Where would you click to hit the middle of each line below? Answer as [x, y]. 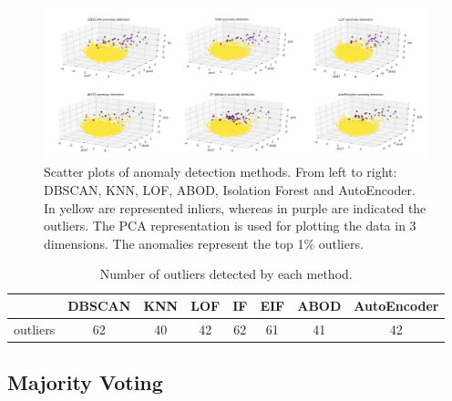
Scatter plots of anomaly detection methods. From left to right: [221, 172]
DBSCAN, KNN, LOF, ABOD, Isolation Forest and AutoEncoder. [230, 190]
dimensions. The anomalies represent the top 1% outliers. [204, 243]
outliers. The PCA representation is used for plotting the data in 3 [230, 226]
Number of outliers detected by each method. [226, 274]
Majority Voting [85, 382]
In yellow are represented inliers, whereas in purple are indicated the [235, 207]
